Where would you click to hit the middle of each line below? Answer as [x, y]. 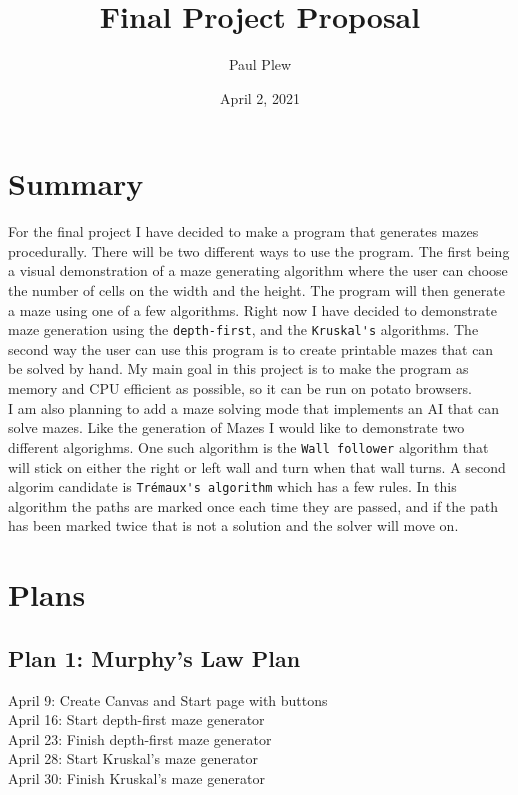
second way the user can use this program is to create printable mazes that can [251, 348]
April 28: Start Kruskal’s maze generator [133, 758]
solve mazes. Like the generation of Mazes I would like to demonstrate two [236, 427]
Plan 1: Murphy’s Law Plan [154, 657]
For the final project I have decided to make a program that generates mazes [243, 231]
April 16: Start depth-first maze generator [136, 719]
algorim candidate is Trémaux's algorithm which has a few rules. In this [232, 486]
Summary [76, 183]
